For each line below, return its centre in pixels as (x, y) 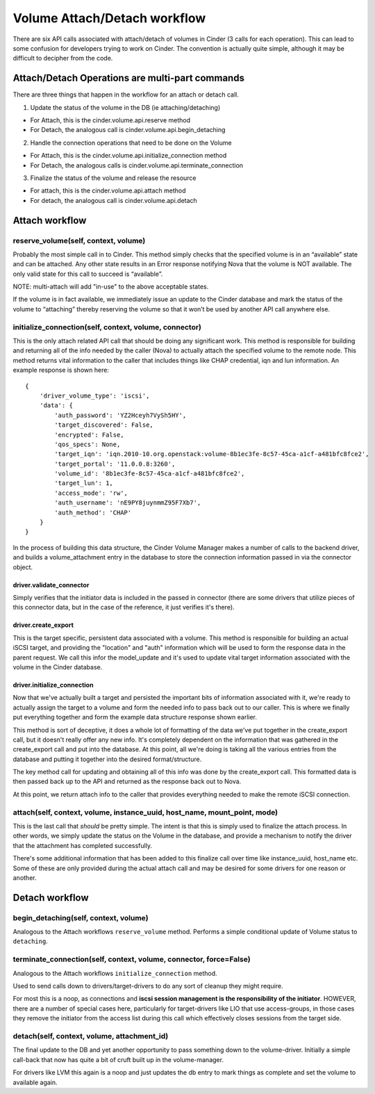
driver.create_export (43, 625)
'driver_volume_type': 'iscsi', (94, 395)
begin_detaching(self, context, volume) (81, 917)
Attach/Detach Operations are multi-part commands (128, 78)
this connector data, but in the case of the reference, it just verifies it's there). (124, 607)
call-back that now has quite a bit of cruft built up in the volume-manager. (118, 1059)
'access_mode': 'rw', (91, 493)
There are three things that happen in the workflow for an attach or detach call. (126, 95)
